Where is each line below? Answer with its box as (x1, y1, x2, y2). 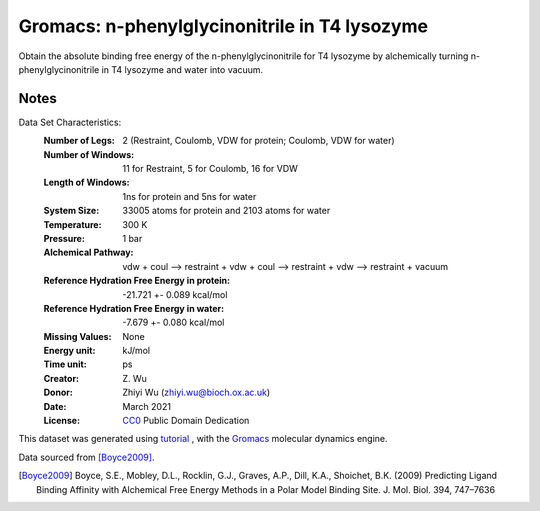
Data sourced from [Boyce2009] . (18, 451, 155, 463)
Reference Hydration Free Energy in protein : (43, 275, 230, 287)
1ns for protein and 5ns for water (122, 190, 257, 202)
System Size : (43, 205, 100, 217)
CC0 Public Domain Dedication (122, 415, 250, 427)
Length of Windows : (43, 176, 130, 189)
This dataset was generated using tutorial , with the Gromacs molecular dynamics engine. (18, 433, 389, 445)
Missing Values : (43, 330, 112, 342)
